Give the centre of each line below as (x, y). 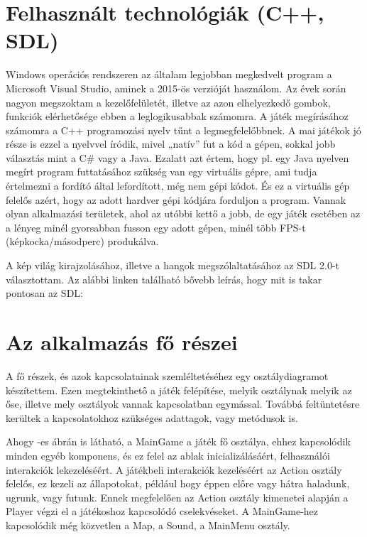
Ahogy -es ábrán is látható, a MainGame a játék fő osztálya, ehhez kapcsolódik (178, 441)
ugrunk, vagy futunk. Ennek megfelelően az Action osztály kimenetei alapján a (177, 497)
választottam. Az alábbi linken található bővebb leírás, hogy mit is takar (164, 279)
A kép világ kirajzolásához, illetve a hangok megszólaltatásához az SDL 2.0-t (173, 265)
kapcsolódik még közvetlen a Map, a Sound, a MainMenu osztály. (148, 525)
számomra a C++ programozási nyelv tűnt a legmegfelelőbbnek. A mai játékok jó (183, 130)
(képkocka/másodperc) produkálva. (82, 241)
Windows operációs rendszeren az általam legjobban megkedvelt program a (169, 74)
